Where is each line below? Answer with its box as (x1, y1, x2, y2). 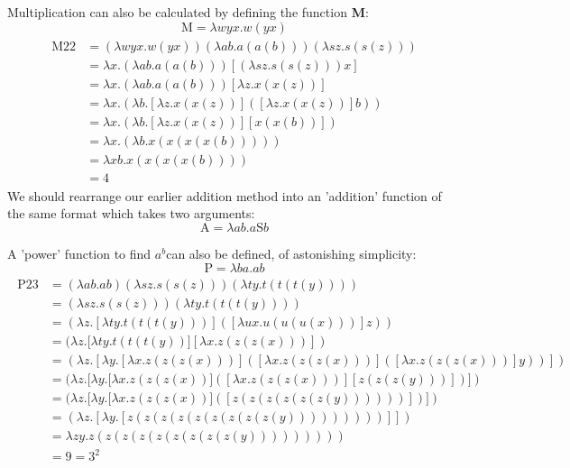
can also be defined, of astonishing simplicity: (166, 244, 417, 263)
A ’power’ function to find (7, 244, 152, 263)
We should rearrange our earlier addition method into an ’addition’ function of (7, 186, 442, 205)
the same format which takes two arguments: (7, 204, 255, 223)
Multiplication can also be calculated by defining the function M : (7, 3, 369, 21)
